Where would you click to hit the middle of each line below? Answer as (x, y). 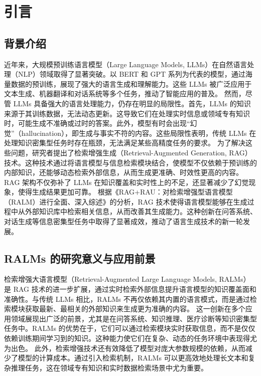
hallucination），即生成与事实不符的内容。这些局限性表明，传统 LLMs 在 (139, 133)
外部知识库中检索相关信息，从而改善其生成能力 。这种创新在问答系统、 (141, 211)
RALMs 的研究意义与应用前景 (80, 258)
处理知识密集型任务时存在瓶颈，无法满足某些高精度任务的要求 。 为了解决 (125, 143)
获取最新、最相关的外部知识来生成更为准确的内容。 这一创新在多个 (135, 309)
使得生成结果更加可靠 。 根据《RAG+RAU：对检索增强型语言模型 (125, 192)
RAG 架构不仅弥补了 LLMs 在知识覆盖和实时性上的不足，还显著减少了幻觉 (126, 182)
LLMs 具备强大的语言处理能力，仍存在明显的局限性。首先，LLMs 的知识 (132, 103)
